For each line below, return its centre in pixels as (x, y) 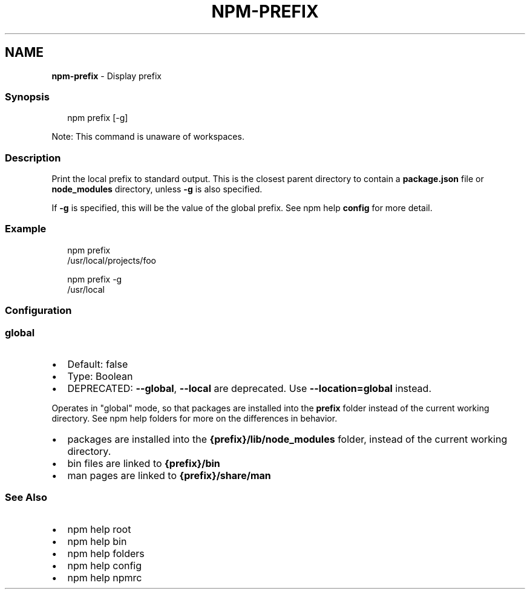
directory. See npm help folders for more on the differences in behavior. (195, 418)
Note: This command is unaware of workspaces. (148, 137)
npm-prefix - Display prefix (107, 76)
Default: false (98, 364)
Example (26, 229)
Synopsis (27, 96)
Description (33, 158)
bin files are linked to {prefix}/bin (144, 463)
